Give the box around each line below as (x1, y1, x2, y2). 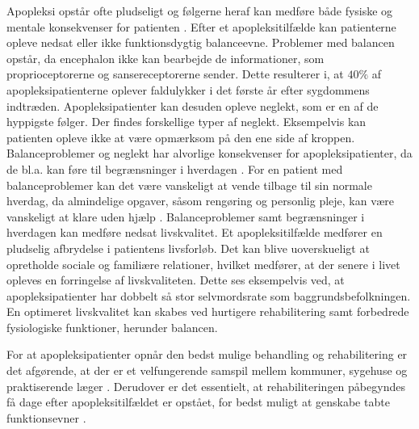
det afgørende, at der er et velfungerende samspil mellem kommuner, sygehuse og (6, 362, 408, 379)
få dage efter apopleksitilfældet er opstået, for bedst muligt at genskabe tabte (6, 393, 390, 410)
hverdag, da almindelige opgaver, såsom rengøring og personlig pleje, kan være (6, 192, 394, 209)
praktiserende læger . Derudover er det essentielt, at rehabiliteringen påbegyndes (6, 377, 405, 394)
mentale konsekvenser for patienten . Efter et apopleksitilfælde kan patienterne (6, 18, 396, 35)
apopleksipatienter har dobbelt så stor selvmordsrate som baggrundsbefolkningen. (6, 287, 411, 304)
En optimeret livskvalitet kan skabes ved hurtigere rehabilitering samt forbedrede (6, 303, 409, 320)
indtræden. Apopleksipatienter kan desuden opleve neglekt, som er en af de (6, 97, 379, 114)
